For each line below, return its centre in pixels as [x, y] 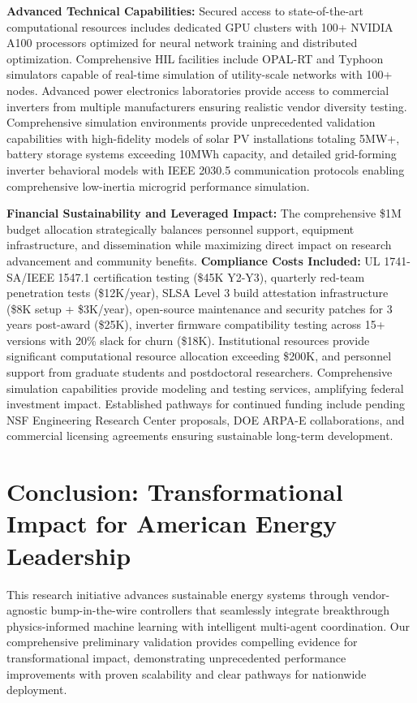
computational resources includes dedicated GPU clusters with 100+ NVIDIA [200, 26]
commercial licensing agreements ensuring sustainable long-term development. [200, 436]
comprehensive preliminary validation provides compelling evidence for [182, 642]
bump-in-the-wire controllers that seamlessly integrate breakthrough [220, 610]
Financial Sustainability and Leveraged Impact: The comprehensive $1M [204, 213]
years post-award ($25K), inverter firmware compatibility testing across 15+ [196, 324]
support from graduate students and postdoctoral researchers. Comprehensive [200, 372]
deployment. [37, 690]
